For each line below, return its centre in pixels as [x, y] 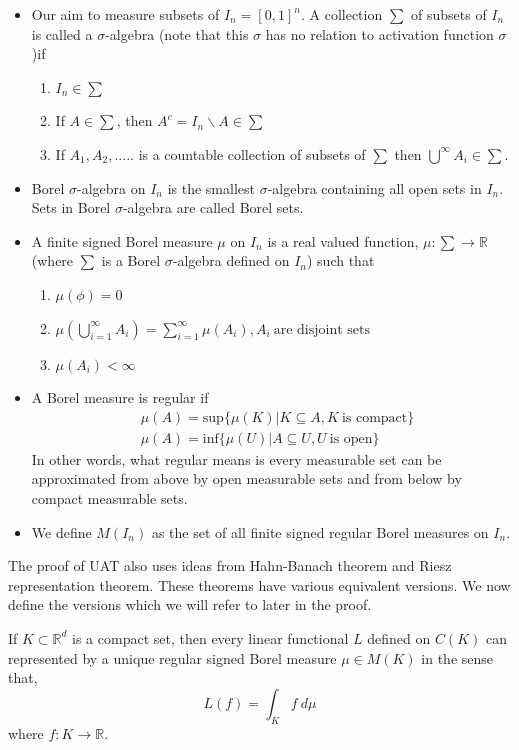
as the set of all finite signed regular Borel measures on [320, 531]
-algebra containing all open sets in [374, 187]
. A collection [341, 14]
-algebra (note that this [177, 33]
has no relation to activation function [379, 33]
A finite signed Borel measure [122, 240]
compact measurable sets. [109, 497]
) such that [340, 260]
